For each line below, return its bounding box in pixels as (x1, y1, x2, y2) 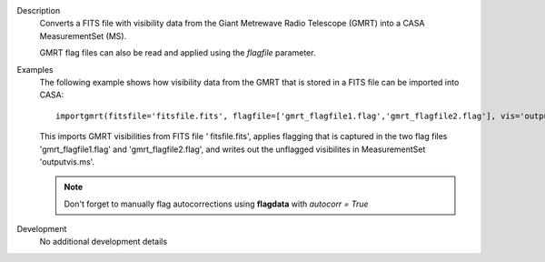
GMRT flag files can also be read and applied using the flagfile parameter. (39, 47, 316, 58)
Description (16, 5, 61, 15)
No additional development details (39, 237, 168, 247)
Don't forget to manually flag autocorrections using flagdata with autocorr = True (64, 198, 369, 209)
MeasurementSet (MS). (39, 30, 127, 41)
